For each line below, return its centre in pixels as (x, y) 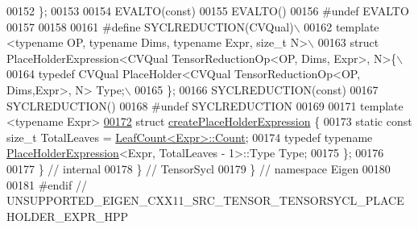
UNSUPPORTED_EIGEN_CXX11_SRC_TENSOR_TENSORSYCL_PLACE (205, 200)
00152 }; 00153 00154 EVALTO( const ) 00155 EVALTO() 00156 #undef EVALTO (208, 10)
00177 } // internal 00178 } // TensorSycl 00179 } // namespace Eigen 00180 (199, 168)
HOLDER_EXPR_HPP (68, 216)
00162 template (341, 26)
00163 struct (348, 42)
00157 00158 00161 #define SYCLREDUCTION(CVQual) (150, 26)
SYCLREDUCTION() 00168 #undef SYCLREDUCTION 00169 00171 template (205, 105)
